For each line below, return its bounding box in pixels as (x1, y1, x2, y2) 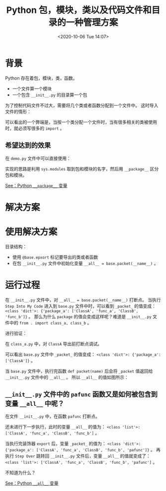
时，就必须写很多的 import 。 (5, 125, 64, 131)
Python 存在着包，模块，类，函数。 (5, 75, 78, 81)
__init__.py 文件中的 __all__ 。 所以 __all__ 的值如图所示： (5, 374, 129, 380)
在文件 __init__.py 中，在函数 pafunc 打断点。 (5, 413, 100, 419)
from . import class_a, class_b (19, 321, 86, 326)
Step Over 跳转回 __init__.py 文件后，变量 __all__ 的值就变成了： (14, 453, 151, 459)
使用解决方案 (5, 226, 58, 237)
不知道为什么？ (5, 470, 36, 476)
